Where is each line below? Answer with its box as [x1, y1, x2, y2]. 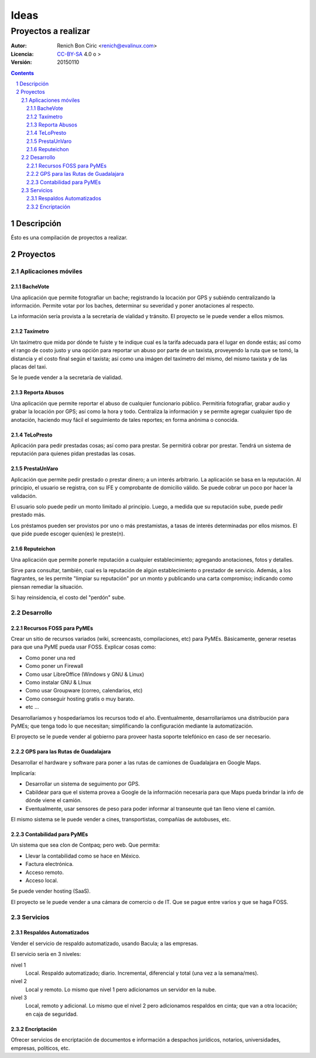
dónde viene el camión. [25, 797, 82, 804]
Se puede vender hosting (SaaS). [11, 888, 91, 895]
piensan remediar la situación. [11, 583, 84, 590]
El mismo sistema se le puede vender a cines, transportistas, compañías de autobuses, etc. [11, 816, 231, 823]
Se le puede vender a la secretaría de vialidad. [11, 374, 123, 381]
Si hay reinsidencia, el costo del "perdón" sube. [11, 594, 126, 601]
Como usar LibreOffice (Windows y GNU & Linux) [25, 671, 145, 678]
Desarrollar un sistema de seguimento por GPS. [25, 780, 140, 787]
